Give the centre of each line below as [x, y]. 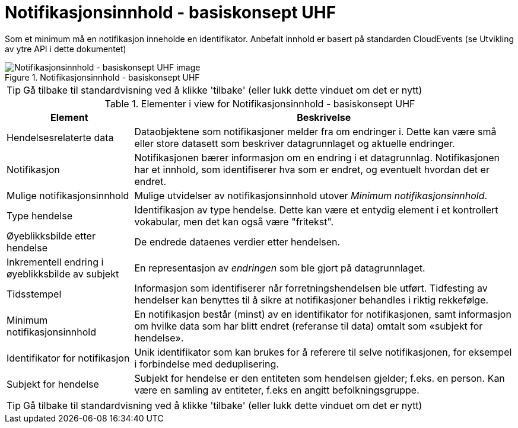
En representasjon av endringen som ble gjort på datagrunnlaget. [280, 268]
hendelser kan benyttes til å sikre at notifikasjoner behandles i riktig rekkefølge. [312, 300]
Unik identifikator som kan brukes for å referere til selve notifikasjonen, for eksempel [323, 352]
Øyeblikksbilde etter [51, 236]
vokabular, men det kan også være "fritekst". [234, 221]
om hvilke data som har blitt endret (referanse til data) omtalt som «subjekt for [309, 326]
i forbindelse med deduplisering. [206, 364]
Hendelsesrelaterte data [60, 137]
